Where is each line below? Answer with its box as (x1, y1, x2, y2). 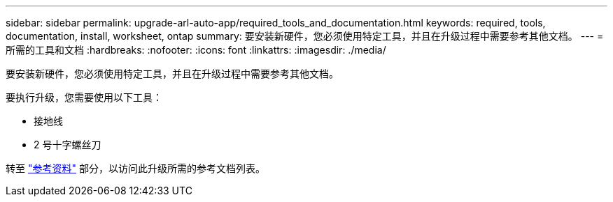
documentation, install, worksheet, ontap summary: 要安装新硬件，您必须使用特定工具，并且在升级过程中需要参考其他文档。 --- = (6, 30, 604, 42)
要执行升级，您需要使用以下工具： (6, 91, 162, 103)
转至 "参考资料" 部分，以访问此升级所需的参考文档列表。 (6, 162, 265, 174)
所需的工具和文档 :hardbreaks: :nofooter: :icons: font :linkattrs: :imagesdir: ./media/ (6, 44, 386, 56)
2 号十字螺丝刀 (34, 139, 101, 150)
